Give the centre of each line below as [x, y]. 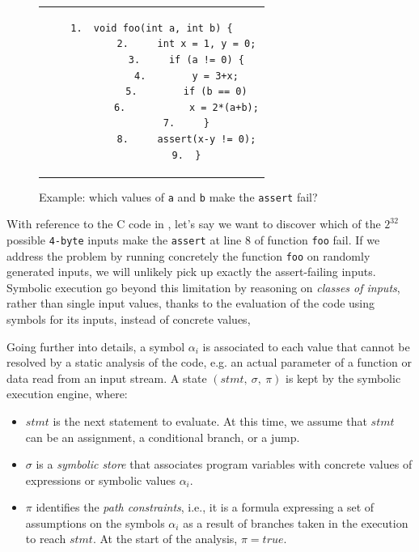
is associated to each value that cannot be [306, 346]
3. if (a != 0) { [186, 59]
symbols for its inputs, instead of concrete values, [129, 318]
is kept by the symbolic [343, 378]
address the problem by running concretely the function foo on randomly [188, 255]
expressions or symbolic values [100, 480]
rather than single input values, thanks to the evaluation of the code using [191, 303]
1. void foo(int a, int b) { [152, 28]
